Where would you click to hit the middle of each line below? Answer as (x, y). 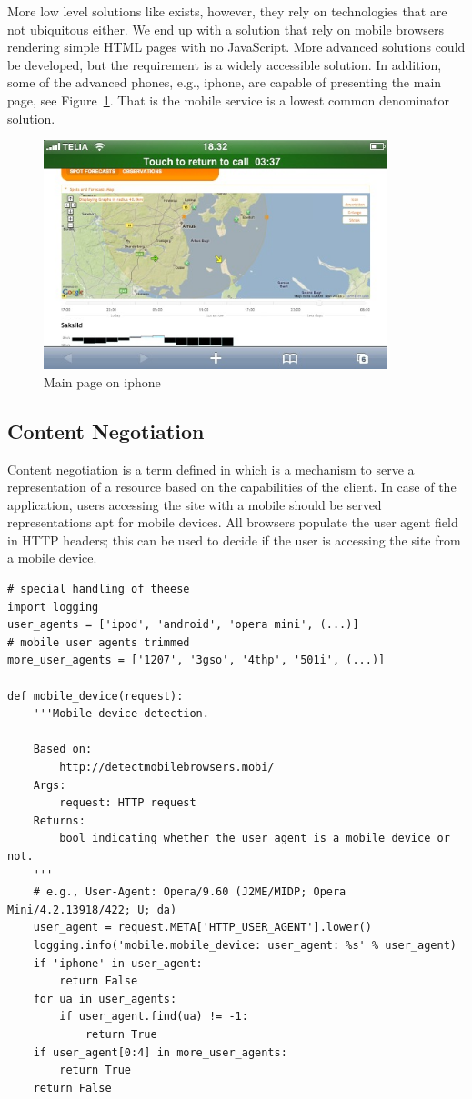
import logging (53, 607)
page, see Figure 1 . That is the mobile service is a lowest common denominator (228, 100)
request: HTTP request (128, 803)
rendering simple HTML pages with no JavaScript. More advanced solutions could (236, 47)
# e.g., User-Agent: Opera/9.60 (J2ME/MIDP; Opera (190, 892)
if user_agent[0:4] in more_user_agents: (160, 1052)
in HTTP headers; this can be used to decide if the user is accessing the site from (234, 540)
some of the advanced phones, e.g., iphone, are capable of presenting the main (225, 82)
